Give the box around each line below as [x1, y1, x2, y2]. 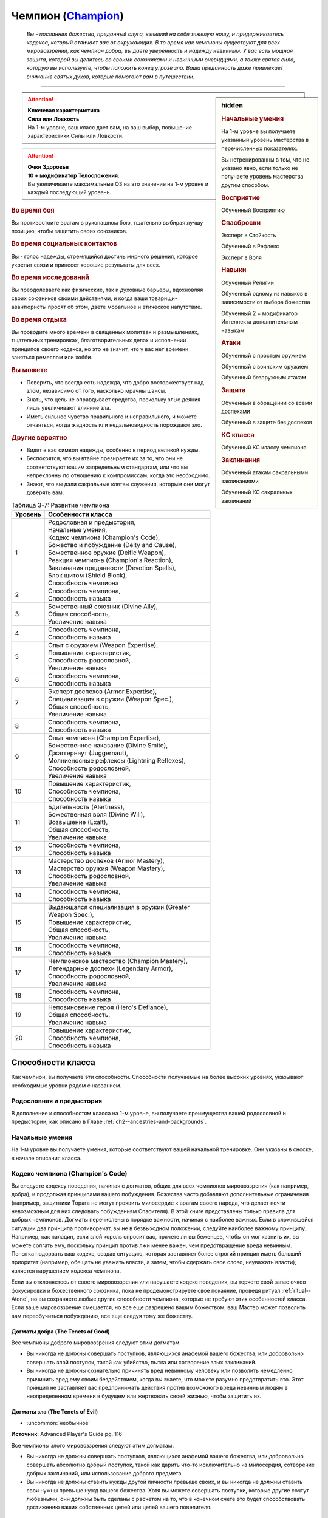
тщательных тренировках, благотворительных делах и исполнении [11, 337, 186, 344]
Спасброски [221, 219, 261, 227]
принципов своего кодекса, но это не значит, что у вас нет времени [11, 345, 189, 352]
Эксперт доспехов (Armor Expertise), [47, 687, 157, 695]
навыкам [221, 327, 245, 334]
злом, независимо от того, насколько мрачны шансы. [26, 387, 166, 395]
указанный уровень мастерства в [221, 136, 309, 143]
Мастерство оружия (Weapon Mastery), [47, 864, 165, 873]
